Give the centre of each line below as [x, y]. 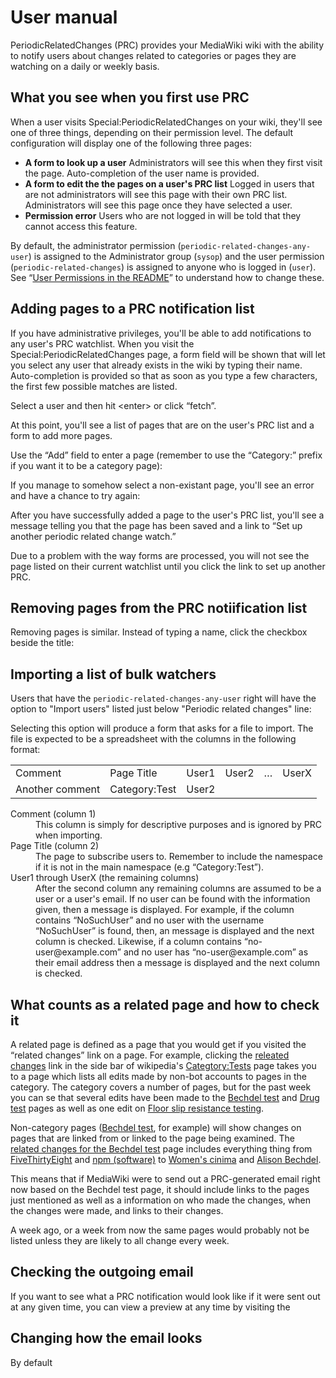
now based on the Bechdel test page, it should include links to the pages [160, 1189]
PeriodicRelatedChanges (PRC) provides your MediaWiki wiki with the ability [167, 45]
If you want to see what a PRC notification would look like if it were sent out [165, 1296]
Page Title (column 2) [55, 846]
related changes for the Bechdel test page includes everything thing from [161, 1149]
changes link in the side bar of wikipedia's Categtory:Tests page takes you [163, 1065]
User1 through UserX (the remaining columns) [105, 878]
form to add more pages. [61, 435]
